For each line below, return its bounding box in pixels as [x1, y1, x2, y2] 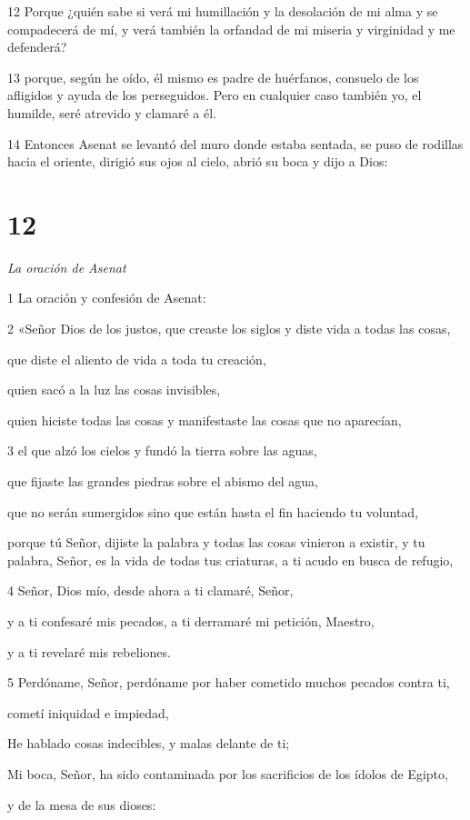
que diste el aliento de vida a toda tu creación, [7, 349, 266, 368]
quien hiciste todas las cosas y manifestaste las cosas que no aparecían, [7, 410, 402, 429]
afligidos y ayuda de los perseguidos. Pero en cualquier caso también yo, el [7, 85, 422, 105]
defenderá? [7, 37, 67, 56]
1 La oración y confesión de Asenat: [7, 288, 206, 307]
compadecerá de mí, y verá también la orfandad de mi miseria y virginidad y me [7, 19, 455, 38]
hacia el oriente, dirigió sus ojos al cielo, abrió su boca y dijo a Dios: [7, 152, 388, 171]
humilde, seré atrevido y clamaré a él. [7, 103, 217, 122]
